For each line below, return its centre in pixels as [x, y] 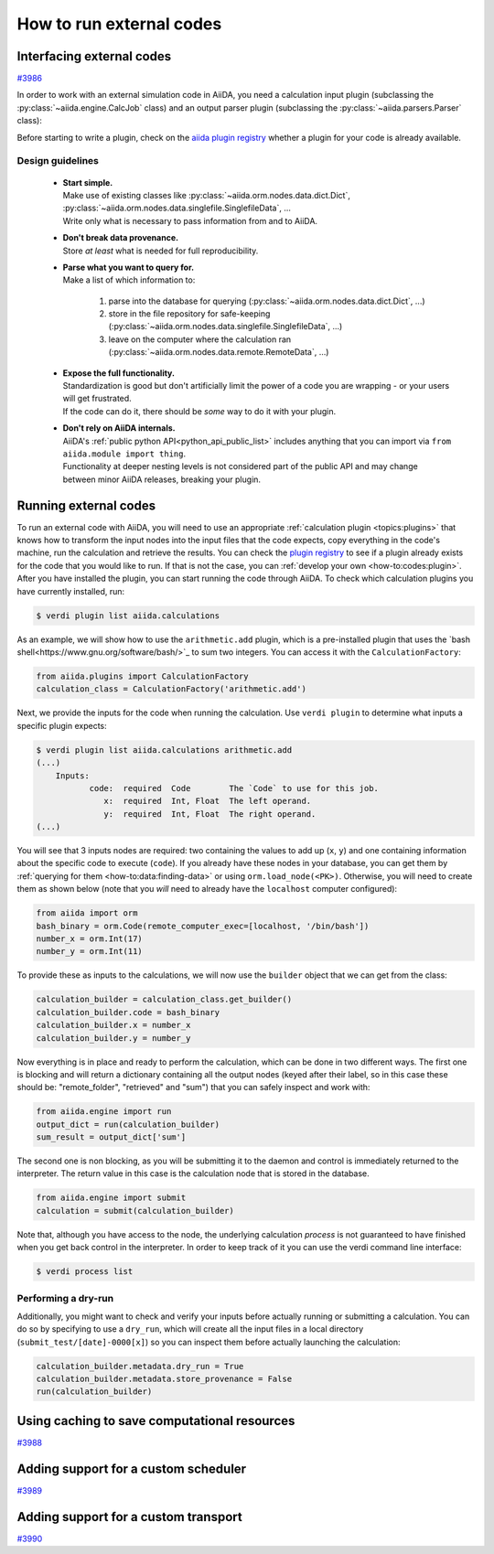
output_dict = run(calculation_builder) [128, 1124]
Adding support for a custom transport [129, 1517]
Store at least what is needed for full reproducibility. [161, 251]
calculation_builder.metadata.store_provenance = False [164, 1379]
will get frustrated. [97, 399]
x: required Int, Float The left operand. [208, 801]
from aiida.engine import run [104, 1112]
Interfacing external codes [94, 56]
